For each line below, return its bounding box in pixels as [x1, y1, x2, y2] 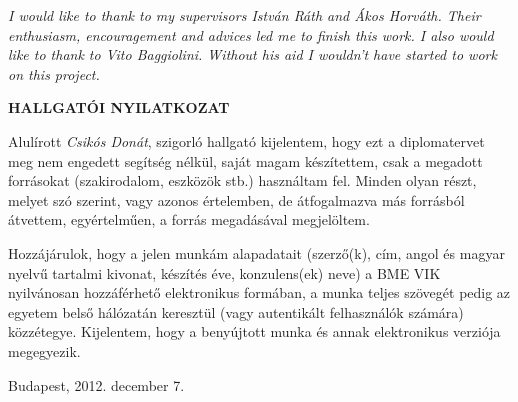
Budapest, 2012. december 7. [8, 374, 185, 395]
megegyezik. [8, 340, 81, 361]
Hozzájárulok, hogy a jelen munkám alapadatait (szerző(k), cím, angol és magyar [8, 242, 505, 263]
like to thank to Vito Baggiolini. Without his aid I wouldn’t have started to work [8, 44, 497, 65]
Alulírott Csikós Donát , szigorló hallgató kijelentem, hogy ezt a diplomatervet [8, 130, 485, 151]
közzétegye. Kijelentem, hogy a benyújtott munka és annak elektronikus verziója [8, 321, 501, 342]
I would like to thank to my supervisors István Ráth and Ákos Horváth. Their [8, 5, 481, 25]
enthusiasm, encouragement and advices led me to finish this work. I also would [8, 24, 494, 45]
